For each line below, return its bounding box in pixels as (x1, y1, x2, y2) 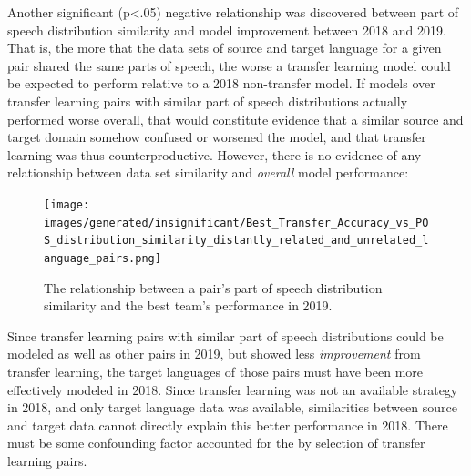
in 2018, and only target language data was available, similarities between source (7, 398, 457, 417)
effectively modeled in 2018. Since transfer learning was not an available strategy (7, 380, 458, 399)
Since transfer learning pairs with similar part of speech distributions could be (7, 326, 444, 345)
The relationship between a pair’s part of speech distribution (44, 278, 383, 297)
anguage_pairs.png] (44, 251, 161, 265)
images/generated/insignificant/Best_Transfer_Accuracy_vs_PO (44, 216, 429, 229)
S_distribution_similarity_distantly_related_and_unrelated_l (44, 234, 429, 248)
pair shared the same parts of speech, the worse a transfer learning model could (7, 56, 451, 75)
